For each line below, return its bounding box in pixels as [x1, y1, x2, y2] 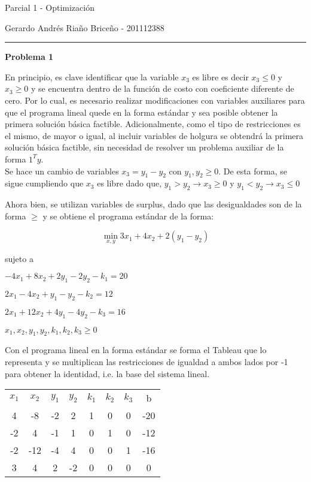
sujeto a [5, 252, 33, 264]
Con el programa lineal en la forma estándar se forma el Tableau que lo [5, 344, 267, 356]
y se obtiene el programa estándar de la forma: [42, 209, 214, 222]
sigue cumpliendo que [5, 177, 84, 189]
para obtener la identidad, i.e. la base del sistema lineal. [5, 367, 210, 379]
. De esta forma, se [218, 164, 287, 177]
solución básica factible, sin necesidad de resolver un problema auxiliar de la [5, 141, 284, 153]
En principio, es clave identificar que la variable [5, 70, 179, 83]
